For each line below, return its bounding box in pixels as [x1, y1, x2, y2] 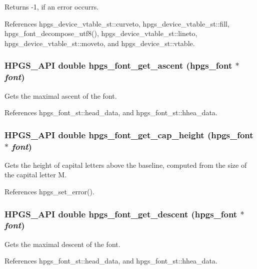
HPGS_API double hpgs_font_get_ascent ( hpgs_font [4, 59, 232, 72]
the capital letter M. [4, 169, 67, 180]
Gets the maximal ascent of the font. [4, 90, 117, 101]
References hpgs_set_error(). [4, 186, 94, 197]
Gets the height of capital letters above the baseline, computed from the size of [4, 159, 247, 170]
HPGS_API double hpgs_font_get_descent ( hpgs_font [4, 207, 237, 220]
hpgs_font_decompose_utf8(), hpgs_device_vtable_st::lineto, [4, 28, 197, 39]
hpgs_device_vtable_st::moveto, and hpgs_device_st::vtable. [4, 38, 195, 48]
